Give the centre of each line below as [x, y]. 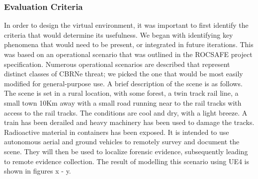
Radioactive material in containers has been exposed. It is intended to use [117, 132]
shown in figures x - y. [38, 171]
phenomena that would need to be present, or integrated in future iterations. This [129, 44]
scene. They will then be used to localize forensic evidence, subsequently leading [126, 151]
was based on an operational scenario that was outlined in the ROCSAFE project [128, 54]
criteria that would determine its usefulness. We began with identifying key [119, 34]
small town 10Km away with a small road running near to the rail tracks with [123, 102]
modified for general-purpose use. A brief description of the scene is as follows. [123, 83]
